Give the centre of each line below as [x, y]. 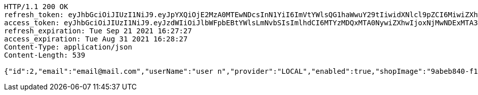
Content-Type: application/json [68, 47]
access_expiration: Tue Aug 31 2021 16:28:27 [96, 39]
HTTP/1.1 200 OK [36, 7]
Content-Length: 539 [45, 55]
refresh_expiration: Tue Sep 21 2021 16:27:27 [98, 31]
